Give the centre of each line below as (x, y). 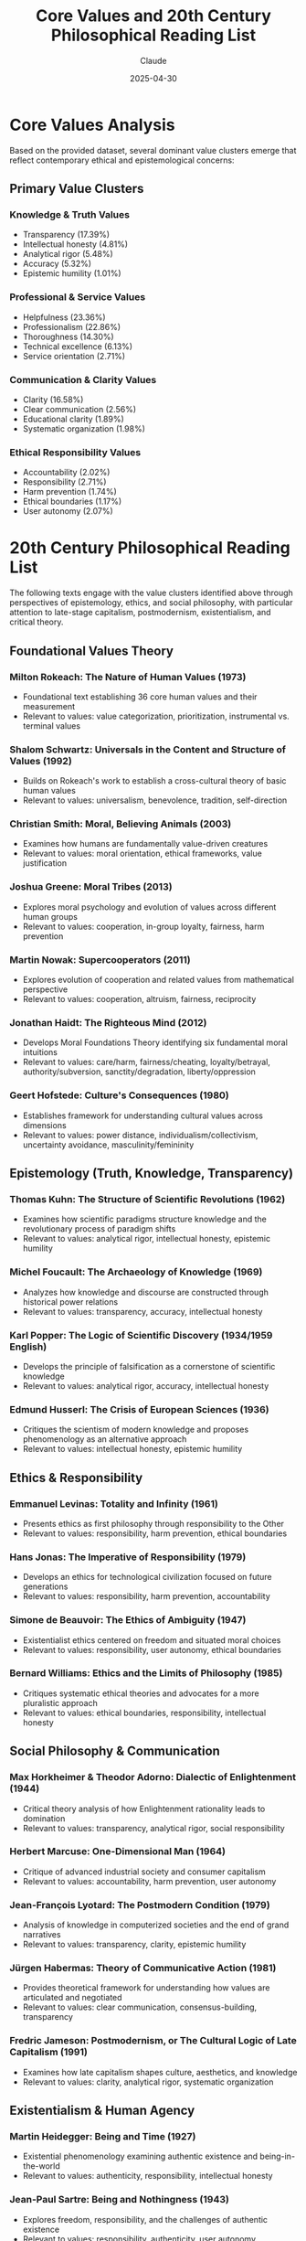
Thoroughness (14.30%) (68, 336)
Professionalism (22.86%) (72, 326)
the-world (42, 2166)
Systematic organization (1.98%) (84, 428)
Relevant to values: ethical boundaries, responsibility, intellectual (144, 1713)
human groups (50, 916)
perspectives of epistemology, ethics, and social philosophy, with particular (151, 603)
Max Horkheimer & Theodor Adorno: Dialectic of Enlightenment (153, 1777)
